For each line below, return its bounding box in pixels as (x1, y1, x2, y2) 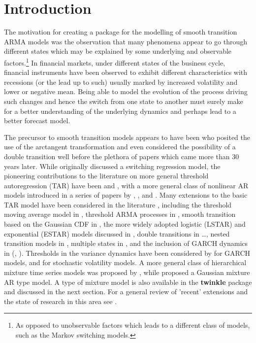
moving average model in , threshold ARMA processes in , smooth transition (4, 209, 236, 219)
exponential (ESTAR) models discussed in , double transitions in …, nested (4, 228, 230, 239)
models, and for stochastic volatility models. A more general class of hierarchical (4, 257, 247, 268)
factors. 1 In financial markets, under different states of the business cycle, (4, 56, 225, 68)
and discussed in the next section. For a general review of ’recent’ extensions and (4, 286, 248, 297)
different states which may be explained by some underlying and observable (4, 46, 232, 56)
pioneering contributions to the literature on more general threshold (4, 171, 209, 181)
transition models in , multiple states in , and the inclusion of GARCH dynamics (4, 238, 248, 248)
